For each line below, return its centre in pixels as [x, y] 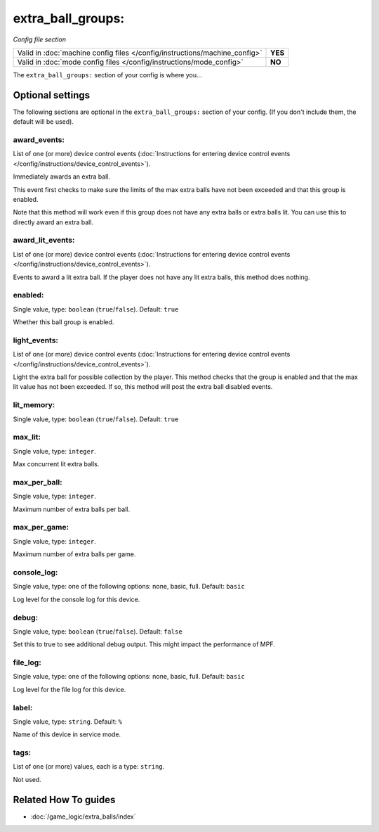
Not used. [27, 779]
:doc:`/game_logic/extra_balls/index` [83, 817]
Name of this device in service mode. [67, 734]
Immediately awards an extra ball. [62, 177]
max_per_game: [41, 527]
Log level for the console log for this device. [77, 599]
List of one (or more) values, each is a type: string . [89, 767]
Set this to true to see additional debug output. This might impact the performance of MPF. [144, 644]
